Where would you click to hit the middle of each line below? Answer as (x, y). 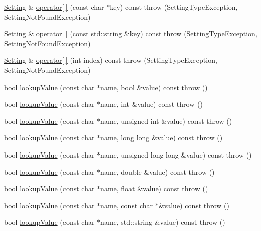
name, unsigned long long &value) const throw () (176, 154)
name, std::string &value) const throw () (163, 222)
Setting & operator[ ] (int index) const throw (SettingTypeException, (111, 60)
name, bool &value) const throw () (154, 87)
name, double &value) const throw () (157, 171)
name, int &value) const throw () (151, 104)
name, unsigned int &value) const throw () (166, 121)
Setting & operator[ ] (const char (54, 7)
